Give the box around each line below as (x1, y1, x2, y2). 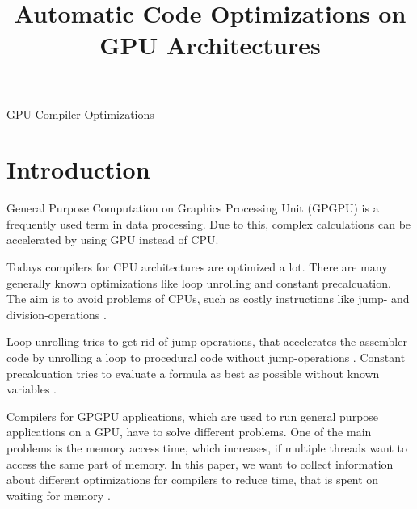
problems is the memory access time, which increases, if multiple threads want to (6, 440, 408, 456)
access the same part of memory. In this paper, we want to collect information (6, 455, 394, 472)
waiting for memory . (6, 486, 111, 503)
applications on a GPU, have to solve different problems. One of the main (6, 423, 372, 440)
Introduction (6, 153, 150, 186)
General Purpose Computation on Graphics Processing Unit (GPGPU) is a (6, 200, 379, 217)
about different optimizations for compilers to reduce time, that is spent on (6, 471, 379, 488)
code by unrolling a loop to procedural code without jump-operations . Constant (6, 349, 406, 366)
